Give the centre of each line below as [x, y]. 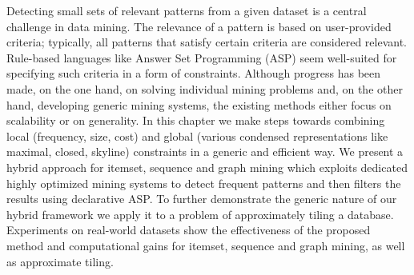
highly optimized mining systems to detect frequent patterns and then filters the [204, 183]
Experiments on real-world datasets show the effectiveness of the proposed [189, 230]
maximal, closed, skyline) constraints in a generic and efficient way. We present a [205, 151]
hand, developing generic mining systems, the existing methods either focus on [199, 104]
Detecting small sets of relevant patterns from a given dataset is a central [187, 10]
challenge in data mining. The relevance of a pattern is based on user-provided [199, 26]
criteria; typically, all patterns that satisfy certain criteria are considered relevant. [207, 42]
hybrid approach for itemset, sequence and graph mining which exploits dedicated [207, 167]
